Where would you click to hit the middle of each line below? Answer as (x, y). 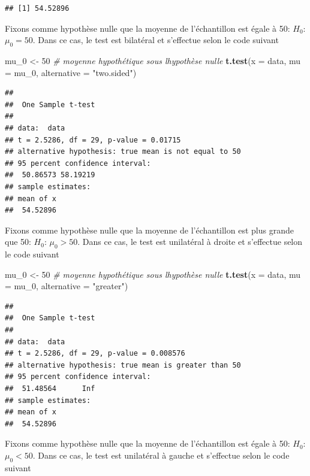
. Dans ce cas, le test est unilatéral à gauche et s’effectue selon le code (161, 455)
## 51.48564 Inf (50, 389)
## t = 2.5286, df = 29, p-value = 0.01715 (93, 140)
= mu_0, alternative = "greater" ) (67, 286)
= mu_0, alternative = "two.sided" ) (71, 72)
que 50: (18, 242)
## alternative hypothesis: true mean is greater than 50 (123, 365)
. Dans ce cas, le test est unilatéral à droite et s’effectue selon (190, 242)
